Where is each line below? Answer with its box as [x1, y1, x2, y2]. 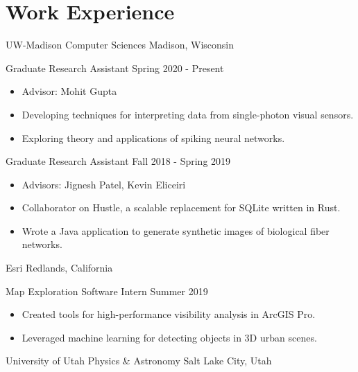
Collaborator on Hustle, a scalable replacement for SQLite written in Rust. [22, 200, 341, 215]
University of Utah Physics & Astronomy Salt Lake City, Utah [6, 353, 272, 368]
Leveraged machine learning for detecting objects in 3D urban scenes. [22, 330, 317, 344]
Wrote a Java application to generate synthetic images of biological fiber [22, 223, 330, 238]
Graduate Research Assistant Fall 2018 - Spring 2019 [6, 154, 231, 168]
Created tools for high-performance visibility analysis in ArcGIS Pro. [22, 307, 316, 321]
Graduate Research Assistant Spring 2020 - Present [6, 60, 224, 75]
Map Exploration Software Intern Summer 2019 [6, 283, 208, 298]
